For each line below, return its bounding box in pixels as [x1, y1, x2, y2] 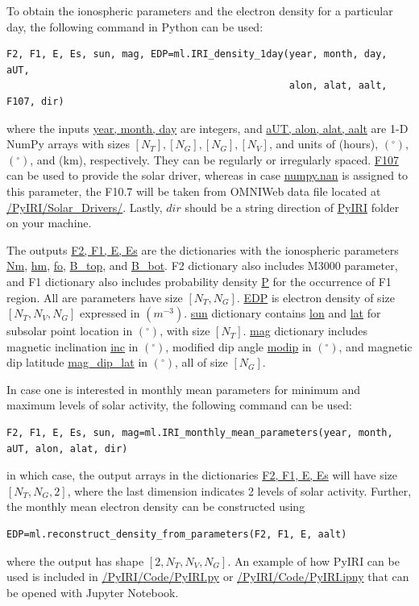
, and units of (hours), [268, 135, 379, 152]
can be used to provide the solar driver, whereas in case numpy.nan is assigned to [6, 167, 409, 184]
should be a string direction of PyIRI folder [185, 198, 400, 215]
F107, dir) [6, 95, 64, 107]
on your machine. [6, 214, 92, 231]
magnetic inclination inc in [6, 338, 139, 355]
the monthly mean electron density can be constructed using [6, 498, 305, 515]
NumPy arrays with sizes [6, 135, 130, 152]
